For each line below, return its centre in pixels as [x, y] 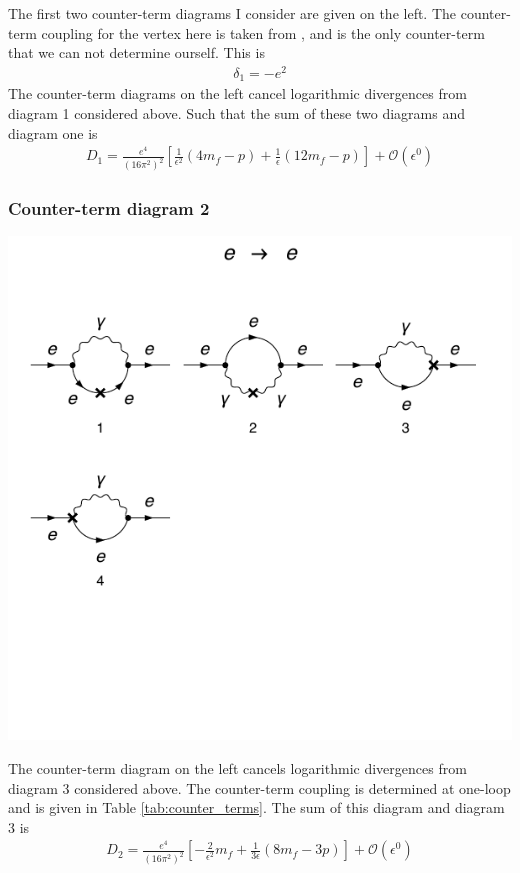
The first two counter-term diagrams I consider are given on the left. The [232, 13]
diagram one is [53, 132]
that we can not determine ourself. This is [136, 52]
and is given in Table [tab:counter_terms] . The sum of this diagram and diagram [256, 807]
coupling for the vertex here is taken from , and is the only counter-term [263, 32]
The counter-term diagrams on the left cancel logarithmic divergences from [237, 93]
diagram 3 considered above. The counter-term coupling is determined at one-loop [259, 787]
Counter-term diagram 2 [109, 208]
